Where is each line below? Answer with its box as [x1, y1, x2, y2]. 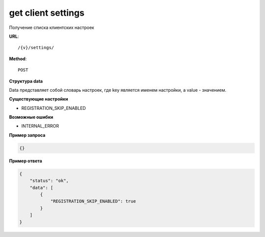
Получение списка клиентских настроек [9, 25, 94, 30]
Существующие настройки [9, 96, 68, 102]
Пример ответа [9, 158, 43, 164]
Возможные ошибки [9, 114, 53, 120]
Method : [9, 55, 27, 61]
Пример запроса [9, 132, 46, 138]
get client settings [9, 7, 84, 18]
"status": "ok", [29, 178, 69, 184]
